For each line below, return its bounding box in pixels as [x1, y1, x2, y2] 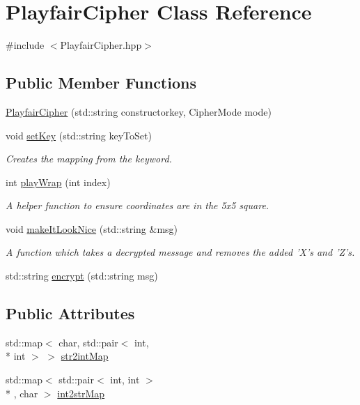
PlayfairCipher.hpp [60, 38, 142, 52]
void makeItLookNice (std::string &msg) [6, 221, 178, 236]
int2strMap [57, 385, 105, 400]
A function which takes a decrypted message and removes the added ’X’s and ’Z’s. [6, 245, 355, 259]
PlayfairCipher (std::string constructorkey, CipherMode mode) [6, 104, 272, 119]
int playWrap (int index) [6, 174, 111, 189]
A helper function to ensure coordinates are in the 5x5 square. [6, 198, 269, 213]
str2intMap [61, 349, 109, 363]
